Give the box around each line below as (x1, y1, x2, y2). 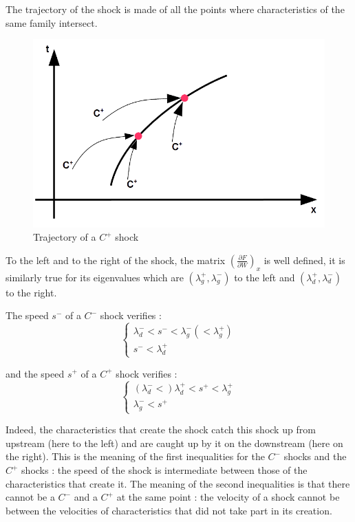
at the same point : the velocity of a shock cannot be (116, 490, 340, 504)
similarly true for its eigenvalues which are (6, 270, 184, 284)
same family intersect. (6, 15, 98, 30)
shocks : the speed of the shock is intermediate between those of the (21, 463, 308, 477)
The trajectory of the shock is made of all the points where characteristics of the (6, 2, 345, 16)
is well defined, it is (263, 252, 345, 267)
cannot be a (6, 490, 55, 504)
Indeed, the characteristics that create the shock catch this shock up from (6, 422, 316, 437)
